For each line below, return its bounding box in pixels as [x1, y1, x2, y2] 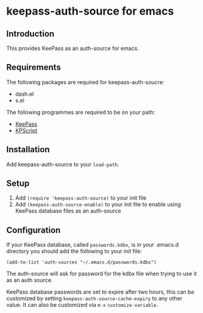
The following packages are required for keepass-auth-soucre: [6, 78, 165, 86]
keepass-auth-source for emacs [6, 4, 174, 18]
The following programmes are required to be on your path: [6, 108, 155, 116]
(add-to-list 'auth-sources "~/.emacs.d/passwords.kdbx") [6, 259, 157, 266]
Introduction [6, 29, 55, 39]
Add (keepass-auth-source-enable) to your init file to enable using [15, 201, 181, 208]
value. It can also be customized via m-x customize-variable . [6, 301, 158, 309]
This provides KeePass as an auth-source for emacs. [6, 44, 139, 52]
